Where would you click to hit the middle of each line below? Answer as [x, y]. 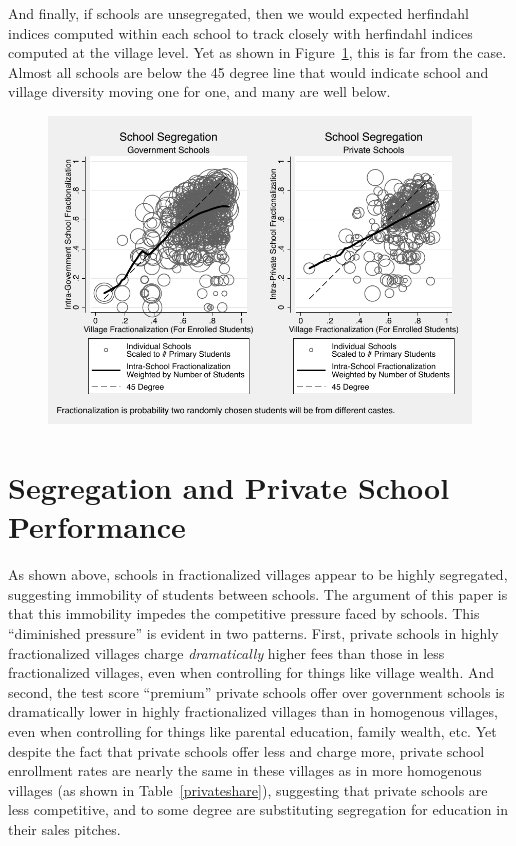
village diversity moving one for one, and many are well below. [199, 91]
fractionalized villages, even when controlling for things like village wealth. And [251, 672]
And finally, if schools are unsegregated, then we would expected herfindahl [238, 13]
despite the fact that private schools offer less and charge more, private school [246, 750]
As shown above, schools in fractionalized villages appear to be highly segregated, [258, 574]
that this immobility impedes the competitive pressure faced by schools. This [244, 613]
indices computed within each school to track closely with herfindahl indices [240, 32]
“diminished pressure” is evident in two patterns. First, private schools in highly [253, 633]
